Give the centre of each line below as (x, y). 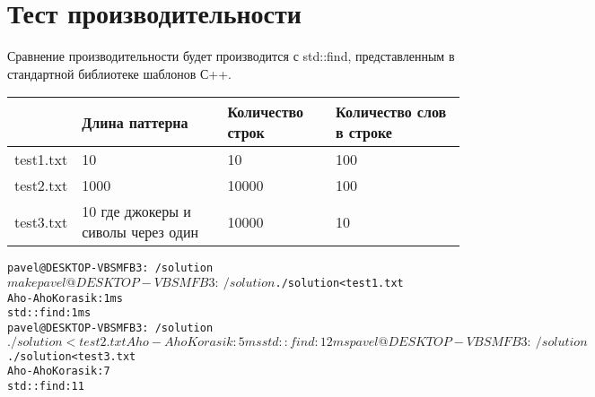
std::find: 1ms (49, 313)
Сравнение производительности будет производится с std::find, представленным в (231, 56)
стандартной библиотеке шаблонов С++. (120, 73)
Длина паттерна (135, 122)
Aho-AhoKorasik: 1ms (65, 298)
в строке (364, 133)
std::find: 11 (46, 386)
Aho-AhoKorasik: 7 (59, 371)
